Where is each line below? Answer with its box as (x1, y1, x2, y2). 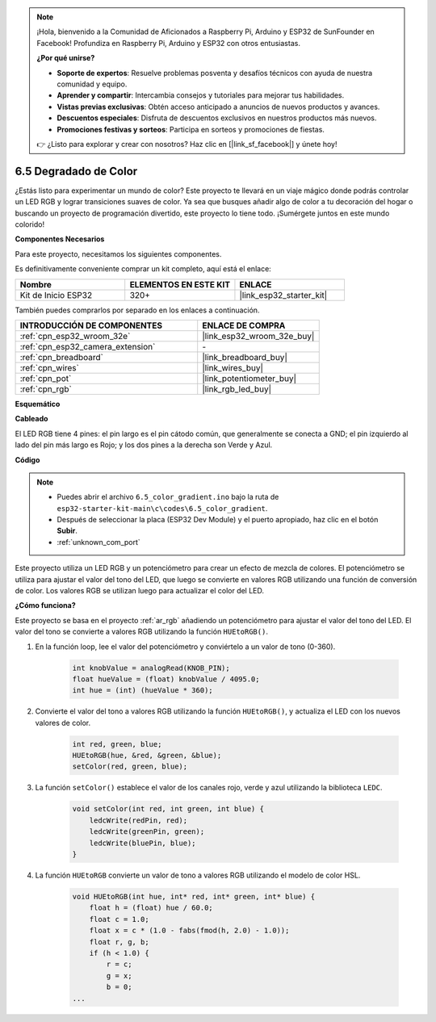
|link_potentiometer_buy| (202, 372, 297, 383)
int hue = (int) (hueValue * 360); (72, 686, 213, 695)
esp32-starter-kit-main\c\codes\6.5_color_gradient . (57, 503, 268, 513)
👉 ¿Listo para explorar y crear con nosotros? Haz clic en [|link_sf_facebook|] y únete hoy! (36, 139, 337, 149)
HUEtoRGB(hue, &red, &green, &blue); (72, 751, 222, 760)
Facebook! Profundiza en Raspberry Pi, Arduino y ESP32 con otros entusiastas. (36, 38, 300, 48)
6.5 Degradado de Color (15, 164, 138, 178)
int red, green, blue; (72, 739, 162, 748)
